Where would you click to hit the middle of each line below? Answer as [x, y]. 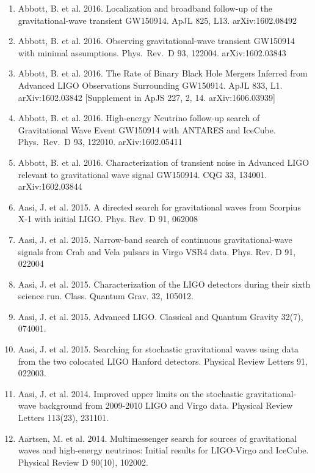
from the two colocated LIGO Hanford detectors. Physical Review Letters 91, [163, 361]
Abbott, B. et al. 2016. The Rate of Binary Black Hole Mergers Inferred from [163, 73]
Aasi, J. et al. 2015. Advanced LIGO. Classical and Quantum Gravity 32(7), [161, 316]
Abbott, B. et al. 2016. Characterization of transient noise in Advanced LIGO [164, 162]
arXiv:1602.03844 [50, 186]
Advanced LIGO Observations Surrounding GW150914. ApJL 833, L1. [150, 85]
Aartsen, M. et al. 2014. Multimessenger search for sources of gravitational [157, 438]
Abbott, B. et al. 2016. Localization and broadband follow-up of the [145, 8]
